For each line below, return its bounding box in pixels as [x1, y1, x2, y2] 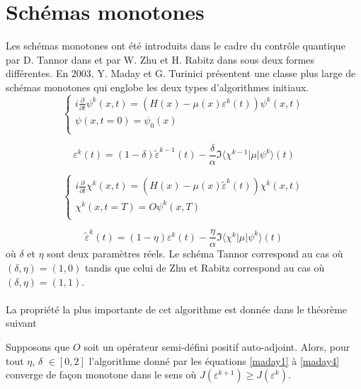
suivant [6, 315, 37, 330]
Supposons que [6, 339, 70, 354]
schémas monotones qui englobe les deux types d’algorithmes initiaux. [6, 79, 309, 94]
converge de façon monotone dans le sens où [6, 367, 197, 382]
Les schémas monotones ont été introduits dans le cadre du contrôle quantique [6, 38, 345, 53]
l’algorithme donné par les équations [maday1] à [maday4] [88, 353, 340, 368]
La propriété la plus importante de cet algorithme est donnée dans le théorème [6, 301, 348, 316]
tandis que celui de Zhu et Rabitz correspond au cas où [84, 260, 325, 274]
